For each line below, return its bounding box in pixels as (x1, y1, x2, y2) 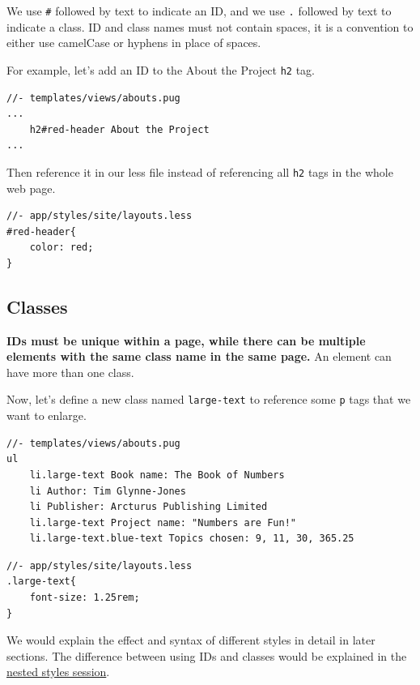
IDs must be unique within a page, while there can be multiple (6, 332, 366, 349)
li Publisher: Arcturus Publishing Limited (29, 501, 268, 513)
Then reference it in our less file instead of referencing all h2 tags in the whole (6, 163, 393, 180)
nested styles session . (6, 663, 110, 680)
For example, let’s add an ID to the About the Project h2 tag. (6, 61, 316, 78)
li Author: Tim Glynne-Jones (29, 485, 186, 497)
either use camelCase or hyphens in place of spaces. (6, 34, 261, 51)
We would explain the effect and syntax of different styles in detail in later (6, 631, 375, 649)
